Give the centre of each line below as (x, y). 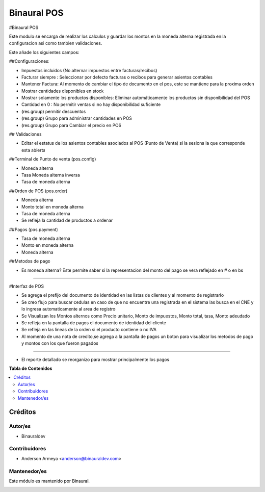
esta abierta (33, 150)
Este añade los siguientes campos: (44, 52)
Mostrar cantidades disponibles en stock (63, 91)
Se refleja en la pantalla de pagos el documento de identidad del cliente (94, 323)
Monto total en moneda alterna (53, 207)
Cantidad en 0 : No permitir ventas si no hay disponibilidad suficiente (91, 104)
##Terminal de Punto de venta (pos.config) (53, 159)
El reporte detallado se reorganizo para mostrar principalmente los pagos (95, 359)
